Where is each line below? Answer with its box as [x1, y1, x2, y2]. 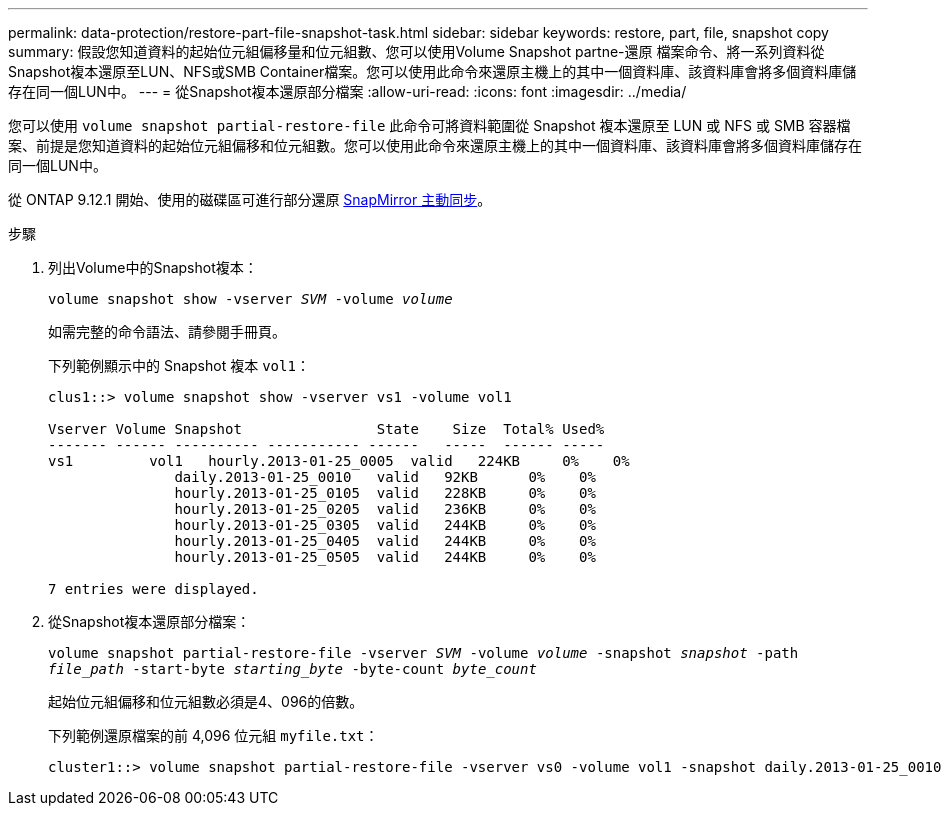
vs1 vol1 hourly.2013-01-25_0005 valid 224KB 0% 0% [48, 453, 630, 469]
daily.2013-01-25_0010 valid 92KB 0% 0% [174, 469, 596, 485]
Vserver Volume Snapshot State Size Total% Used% [48, 421, 605, 437]
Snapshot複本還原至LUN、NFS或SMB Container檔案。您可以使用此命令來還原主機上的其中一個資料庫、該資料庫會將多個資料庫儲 [8, 63, 857, 80]
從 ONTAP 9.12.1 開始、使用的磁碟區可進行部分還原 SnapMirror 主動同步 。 [8, 191, 492, 208]
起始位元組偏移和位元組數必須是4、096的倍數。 [48, 693, 364, 710]
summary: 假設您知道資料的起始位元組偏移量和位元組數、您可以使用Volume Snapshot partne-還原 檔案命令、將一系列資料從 [8, 43, 825, 60]
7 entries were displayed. [48, 581, 259, 597]
